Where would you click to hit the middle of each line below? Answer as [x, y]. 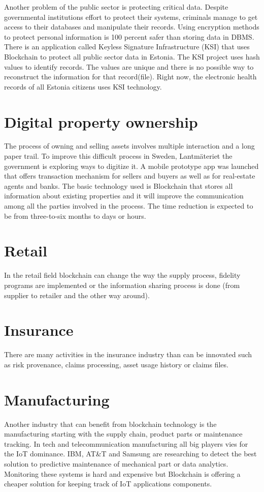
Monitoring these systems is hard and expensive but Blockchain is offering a [122, 473]
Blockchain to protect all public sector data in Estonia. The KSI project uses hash [132, 56]
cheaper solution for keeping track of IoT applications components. [108, 484]
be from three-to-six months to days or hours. [75, 215]
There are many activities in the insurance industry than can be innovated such [128, 354]
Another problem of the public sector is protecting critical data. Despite [116, 7]
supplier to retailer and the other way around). [77, 295]
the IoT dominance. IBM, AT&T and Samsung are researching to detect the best [130, 454]
